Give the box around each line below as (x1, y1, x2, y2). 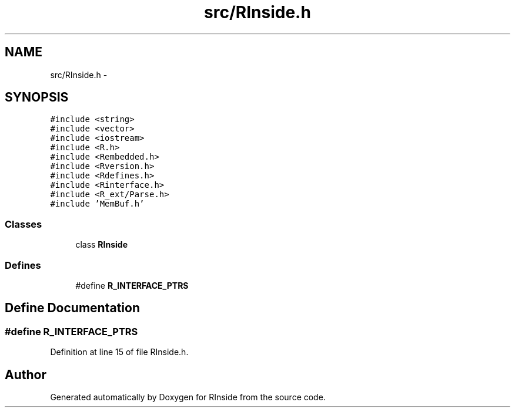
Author (5, 367, 46, 382)
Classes (5, 218, 42, 230)
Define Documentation (5, 300, 140, 316)
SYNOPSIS (5, 90, 69, 105)
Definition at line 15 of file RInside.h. (50, 347, 189, 357)
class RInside (75, 239, 128, 250)
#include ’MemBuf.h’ (50, 199, 145, 209)
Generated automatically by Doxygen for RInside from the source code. (50, 392, 326, 402)
